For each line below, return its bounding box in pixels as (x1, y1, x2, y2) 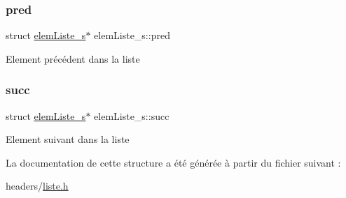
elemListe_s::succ (94, 108, 169, 123)
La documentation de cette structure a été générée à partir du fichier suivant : (6, 155, 341, 169)
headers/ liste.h (6, 178, 69, 193)
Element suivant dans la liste (6, 132, 130, 146)
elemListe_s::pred (94, 28, 170, 43)
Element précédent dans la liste (6, 51, 140, 66)
